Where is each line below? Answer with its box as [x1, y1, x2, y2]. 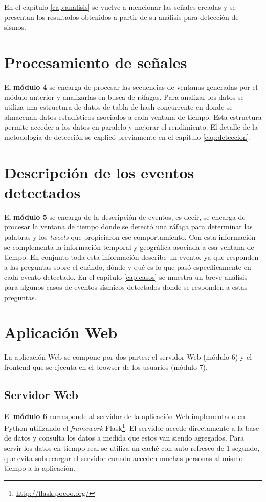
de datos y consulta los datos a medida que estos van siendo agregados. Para [4, 432, 245, 443]
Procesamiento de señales [4, 51, 187, 72]
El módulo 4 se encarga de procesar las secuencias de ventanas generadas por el [4, 81, 258, 92]
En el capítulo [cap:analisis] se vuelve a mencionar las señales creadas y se [4, 2, 236, 12]
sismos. [4, 22, 26, 32]
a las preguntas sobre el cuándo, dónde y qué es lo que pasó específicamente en [4, 261, 251, 272]
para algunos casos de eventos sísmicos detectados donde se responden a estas [4, 281, 248, 292]
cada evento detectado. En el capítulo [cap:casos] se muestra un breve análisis [4, 271, 248, 282]
